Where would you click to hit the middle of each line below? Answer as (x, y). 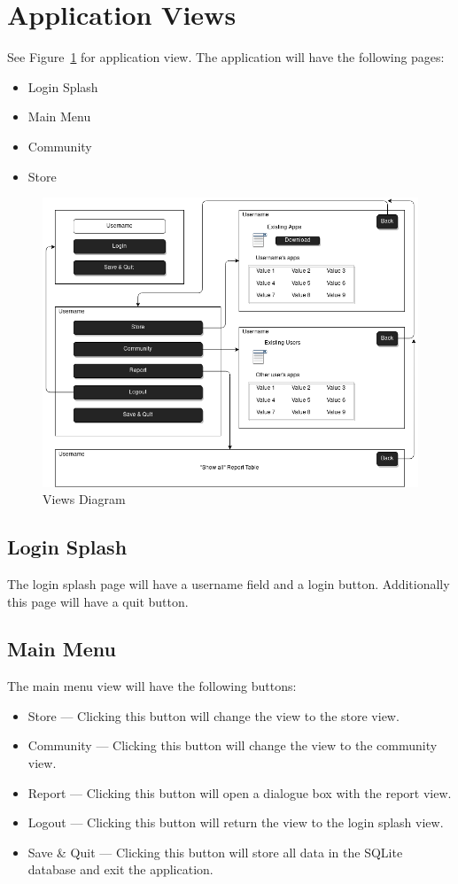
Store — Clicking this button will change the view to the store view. (213, 715)
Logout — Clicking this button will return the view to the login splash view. (236, 822)
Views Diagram (84, 499)
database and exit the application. (120, 869)
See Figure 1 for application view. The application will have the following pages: (226, 57)
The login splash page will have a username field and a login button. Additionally (229, 583)
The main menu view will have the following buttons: (152, 686)
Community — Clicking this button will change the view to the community (233, 745)
